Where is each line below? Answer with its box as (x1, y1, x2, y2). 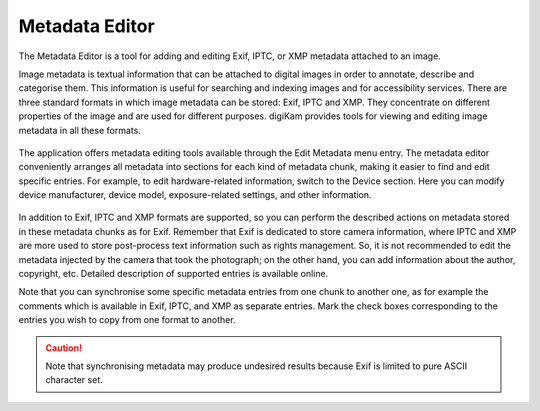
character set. (45, 374, 104, 386)
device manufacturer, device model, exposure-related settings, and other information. (18, 189, 372, 201)
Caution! (45, 341, 83, 354)
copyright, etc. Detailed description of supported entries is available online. (18, 268, 329, 280)
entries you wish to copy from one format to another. (18, 314, 236, 326)
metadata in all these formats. (18, 124, 142, 136)
